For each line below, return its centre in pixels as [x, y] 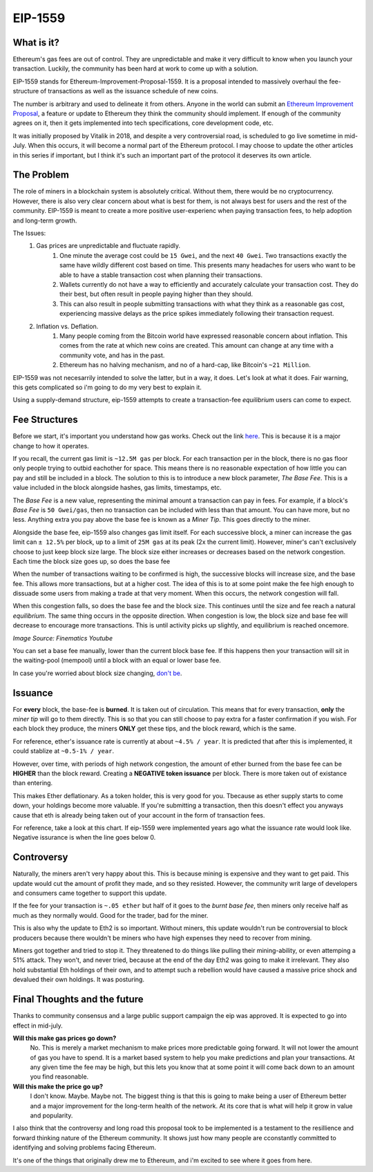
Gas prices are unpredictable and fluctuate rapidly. [108, 246]
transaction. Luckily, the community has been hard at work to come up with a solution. [135, 68]
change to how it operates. [51, 446]
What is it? [36, 42]
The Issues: [29, 233]
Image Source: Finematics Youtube [63, 638]
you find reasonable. [59, 1077]
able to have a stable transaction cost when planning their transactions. [161, 275]
